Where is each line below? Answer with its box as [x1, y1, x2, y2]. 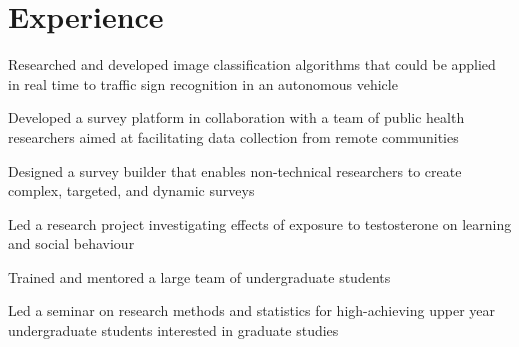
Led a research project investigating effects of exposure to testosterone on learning [8, 213, 512, 234]
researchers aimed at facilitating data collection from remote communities [8, 126, 459, 147]
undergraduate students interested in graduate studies [8, 320, 339, 341]
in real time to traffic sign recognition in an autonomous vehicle [8, 73, 398, 94]
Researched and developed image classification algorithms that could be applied [8, 54, 496, 75]
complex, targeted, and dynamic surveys [8, 180, 255, 201]
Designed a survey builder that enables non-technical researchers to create [8, 160, 462, 181]
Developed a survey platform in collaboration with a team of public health [8, 107, 465, 128]
